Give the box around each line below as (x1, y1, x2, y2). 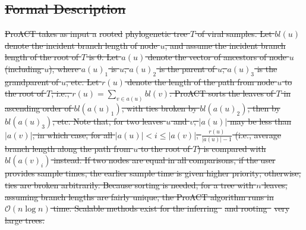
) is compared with (197, 142, 266, 154)
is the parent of (159, 62, 215, 74)
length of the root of (5, 51, 79, 63)
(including (5, 62, 42, 74)
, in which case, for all (32, 128, 113, 141)
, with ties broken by (121, 102, 197, 114)
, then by (247, 102, 280, 114)
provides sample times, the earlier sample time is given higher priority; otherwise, (5, 167, 301, 179)
